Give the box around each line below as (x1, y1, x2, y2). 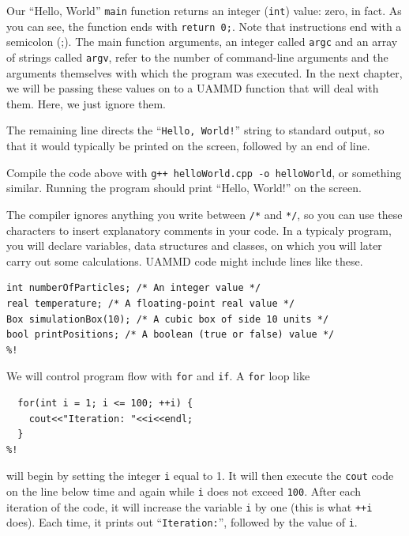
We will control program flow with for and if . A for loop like (6, 368, 310, 384)
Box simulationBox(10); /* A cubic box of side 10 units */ (6, 313, 329, 325)
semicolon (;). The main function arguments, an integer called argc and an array (6, 33, 398, 50)
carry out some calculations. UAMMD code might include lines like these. (6, 252, 363, 269)
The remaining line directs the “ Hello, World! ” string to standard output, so (6, 122, 385, 138)
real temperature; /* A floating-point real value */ (6, 297, 295, 309)
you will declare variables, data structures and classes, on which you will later (6, 237, 382, 254)
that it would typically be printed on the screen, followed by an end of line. (6, 138, 370, 154)
